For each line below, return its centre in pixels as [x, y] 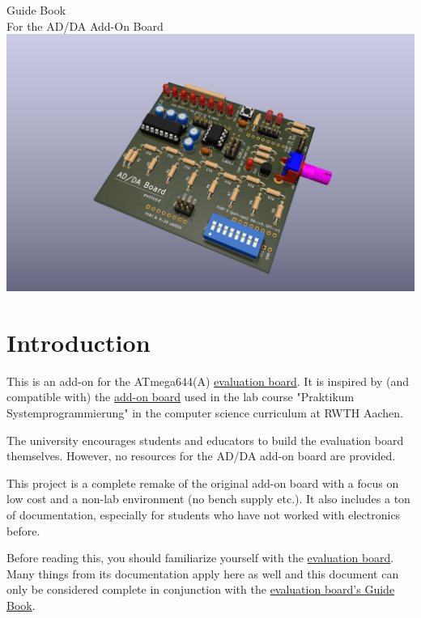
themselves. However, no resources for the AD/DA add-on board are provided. [201, 456]
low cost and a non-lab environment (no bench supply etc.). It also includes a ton [208, 499]
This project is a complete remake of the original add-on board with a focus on [203, 483]
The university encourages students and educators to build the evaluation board [205, 440]
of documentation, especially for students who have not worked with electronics [204, 515]
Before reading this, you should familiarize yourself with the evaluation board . [200, 558]
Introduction [79, 342]
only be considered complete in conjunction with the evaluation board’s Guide [201, 589]
